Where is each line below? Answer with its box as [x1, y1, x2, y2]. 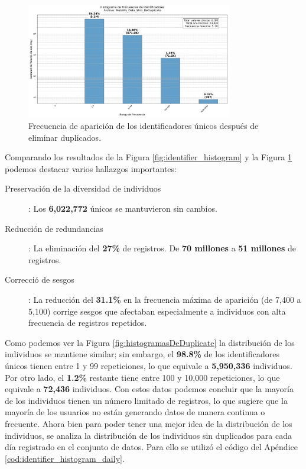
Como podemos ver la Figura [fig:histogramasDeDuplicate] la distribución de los [5, 336, 295, 348]
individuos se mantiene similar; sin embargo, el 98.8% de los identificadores [5, 348, 279, 360]
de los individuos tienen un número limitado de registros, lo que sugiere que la [5, 394, 288, 406]
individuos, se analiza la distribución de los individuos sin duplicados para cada [5, 429, 292, 441]
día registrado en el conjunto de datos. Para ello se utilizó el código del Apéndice [5, 441, 298, 453]
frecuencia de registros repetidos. [28, 316, 147, 329]
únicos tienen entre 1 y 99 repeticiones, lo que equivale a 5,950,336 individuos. [5, 359, 292, 371]
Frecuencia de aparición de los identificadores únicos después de [28, 119, 259, 132]
